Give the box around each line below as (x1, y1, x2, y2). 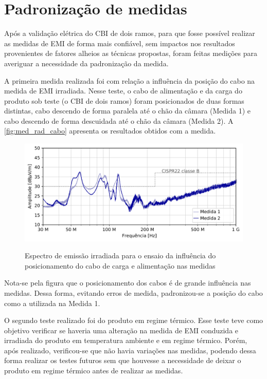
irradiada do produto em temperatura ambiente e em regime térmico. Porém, (4, 335, 247, 346)
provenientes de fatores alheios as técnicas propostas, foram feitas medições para (4, 48, 257, 59)
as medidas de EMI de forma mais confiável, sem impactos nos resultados (4, 37, 235, 48)
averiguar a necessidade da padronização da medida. (4, 58, 169, 68)
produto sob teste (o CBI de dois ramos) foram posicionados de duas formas (4, 95, 244, 106)
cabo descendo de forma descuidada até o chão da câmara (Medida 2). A (4, 115, 234, 126)
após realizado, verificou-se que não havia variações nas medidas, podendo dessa (4, 345, 256, 355)
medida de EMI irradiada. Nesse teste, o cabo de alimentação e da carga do (4, 85, 242, 96)
